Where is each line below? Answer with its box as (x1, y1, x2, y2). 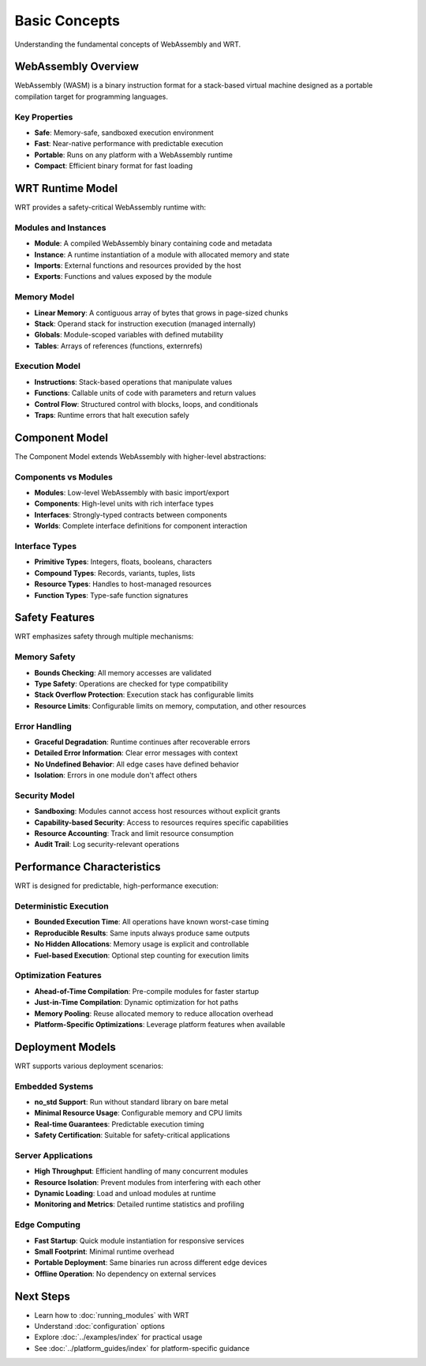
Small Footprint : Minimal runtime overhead (34, 1247, 174, 1256)
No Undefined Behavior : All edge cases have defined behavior (34, 759, 240, 769)
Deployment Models (14, 1040, 116, 1054)
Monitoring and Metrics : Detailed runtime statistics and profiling (34, 1199, 245, 1209)
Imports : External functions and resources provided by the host (34, 261, 241, 270)
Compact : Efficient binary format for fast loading (34, 161, 193, 171)
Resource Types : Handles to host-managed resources (34, 579, 212, 589)
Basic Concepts (14, 12, 121, 29)
